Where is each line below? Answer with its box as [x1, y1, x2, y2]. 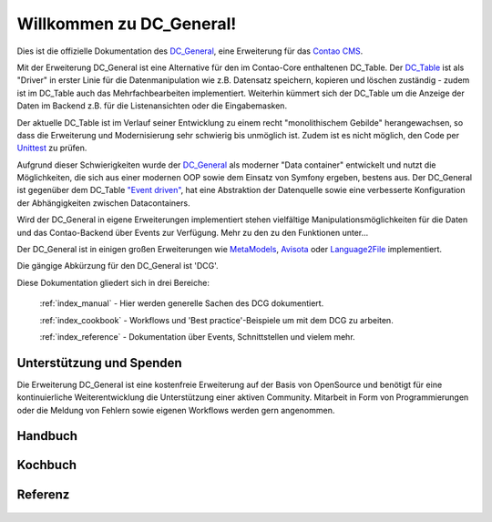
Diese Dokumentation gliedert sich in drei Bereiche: [16, 277, 210, 288]
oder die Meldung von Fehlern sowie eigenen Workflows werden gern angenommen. [16, 404, 335, 415]
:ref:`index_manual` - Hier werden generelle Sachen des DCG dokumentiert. [39, 298, 324, 309]
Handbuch [16, 428, 77, 444]
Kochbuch [16, 457, 77, 473]
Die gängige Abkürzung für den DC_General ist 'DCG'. [16, 261, 219, 271]
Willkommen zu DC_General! [16, 14, 237, 34]
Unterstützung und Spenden [16, 355, 182, 371]
